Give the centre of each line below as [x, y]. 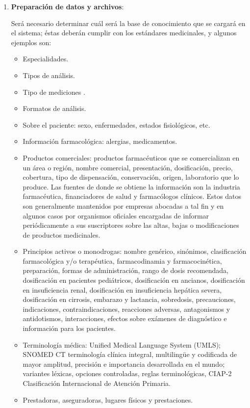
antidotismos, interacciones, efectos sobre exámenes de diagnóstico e [125, 318]
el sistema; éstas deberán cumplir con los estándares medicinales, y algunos [124, 33]
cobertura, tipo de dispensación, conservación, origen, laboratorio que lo [131, 177]
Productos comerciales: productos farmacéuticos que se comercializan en [131, 157]
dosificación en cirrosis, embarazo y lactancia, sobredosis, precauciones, [129, 299]
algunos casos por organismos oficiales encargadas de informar [116, 215]
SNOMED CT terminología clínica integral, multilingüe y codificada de [130, 354]
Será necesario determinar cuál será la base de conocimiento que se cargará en [128, 23]
